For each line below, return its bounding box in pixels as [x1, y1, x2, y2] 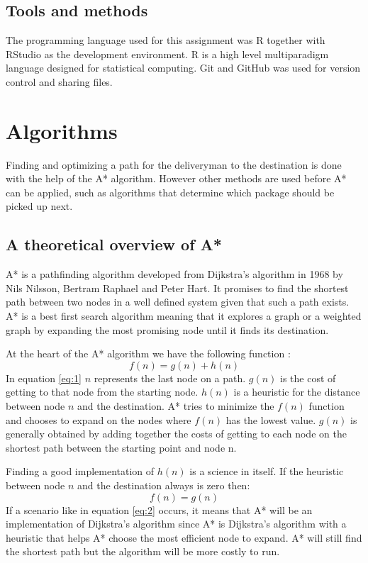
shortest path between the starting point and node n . [6, 440, 237, 455]
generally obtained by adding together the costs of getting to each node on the [6, 426, 347, 441]
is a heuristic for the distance [233, 384, 360, 399]
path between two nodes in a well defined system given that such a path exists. [6, 294, 350, 309]
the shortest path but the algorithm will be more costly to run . [6, 544, 280, 559]
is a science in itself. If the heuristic [189, 464, 344, 479]
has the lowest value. [225, 412, 316, 427]
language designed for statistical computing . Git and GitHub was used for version [6, 60, 361, 75]
